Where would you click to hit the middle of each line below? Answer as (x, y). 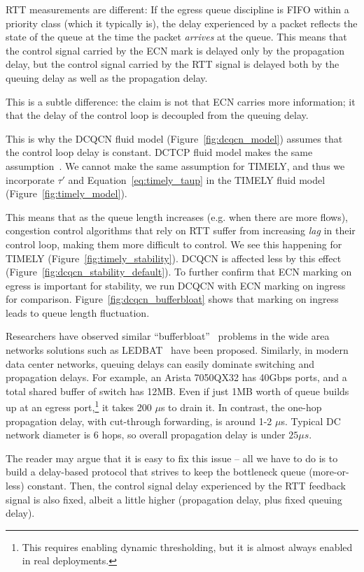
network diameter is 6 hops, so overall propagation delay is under (146, 435)
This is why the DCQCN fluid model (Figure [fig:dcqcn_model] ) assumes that (174, 138)
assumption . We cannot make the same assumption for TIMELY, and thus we (175, 165)
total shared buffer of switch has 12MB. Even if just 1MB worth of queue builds (177, 391)
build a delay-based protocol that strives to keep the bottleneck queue (156, 472)
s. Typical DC (311, 421)
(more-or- (329, 472)
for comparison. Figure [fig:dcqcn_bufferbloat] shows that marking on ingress (172, 299)
